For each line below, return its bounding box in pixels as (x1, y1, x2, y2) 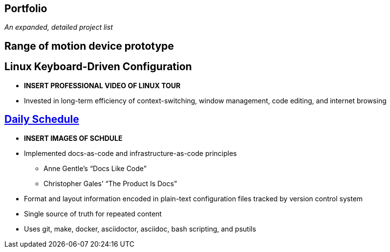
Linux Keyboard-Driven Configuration (4, 60, 192, 73)
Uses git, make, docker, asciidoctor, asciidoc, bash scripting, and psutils (24, 224, 256, 233)
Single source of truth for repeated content (24, 209, 162, 218)
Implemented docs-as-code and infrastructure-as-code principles (24, 149, 237, 157)
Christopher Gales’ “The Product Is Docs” (43, 179, 177, 188)
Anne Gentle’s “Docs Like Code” (43, 164, 147, 173)
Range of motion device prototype (4, 39, 174, 52)
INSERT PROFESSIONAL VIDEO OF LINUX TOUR (24, 81, 181, 90)
